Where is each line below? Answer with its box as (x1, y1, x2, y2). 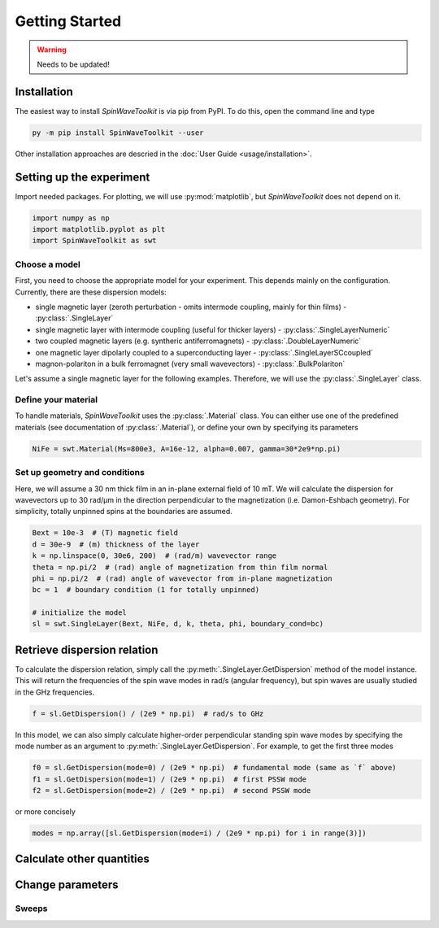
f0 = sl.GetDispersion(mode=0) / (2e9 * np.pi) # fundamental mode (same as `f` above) (32, 763, 398, 773)
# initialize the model (32, 608, 128, 617)
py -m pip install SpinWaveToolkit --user (32, 128, 204, 137)
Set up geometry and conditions (15, 467, 146, 478)
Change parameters (15, 878, 119, 892)
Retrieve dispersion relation (15, 643, 159, 656)
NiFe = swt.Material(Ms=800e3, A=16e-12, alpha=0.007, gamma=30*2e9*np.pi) (32, 444, 341, 453)
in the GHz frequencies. (15, 687, 95, 697)
